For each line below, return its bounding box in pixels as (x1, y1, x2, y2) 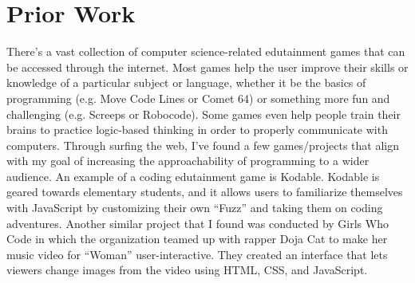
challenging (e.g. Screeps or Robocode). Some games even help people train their (6, 105, 401, 122)
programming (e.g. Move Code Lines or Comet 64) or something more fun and (6, 89, 390, 106)
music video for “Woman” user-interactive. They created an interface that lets (6, 246, 388, 262)
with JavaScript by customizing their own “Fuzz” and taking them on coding (6, 199, 383, 216)
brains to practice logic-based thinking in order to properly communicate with (6, 121, 388, 138)
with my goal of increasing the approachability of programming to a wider (6, 152, 370, 169)
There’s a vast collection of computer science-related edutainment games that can (6, 43, 405, 60)
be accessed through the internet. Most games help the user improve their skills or (6, 58, 409, 75)
